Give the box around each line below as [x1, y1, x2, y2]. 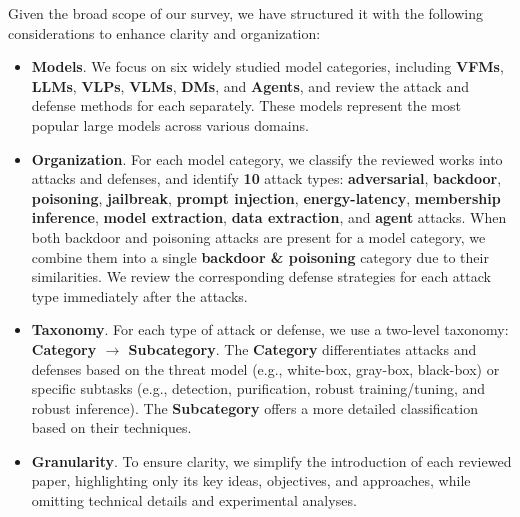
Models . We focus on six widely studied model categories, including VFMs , [31, 56, 504, 77]
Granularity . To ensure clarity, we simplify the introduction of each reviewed [31, 450, 512, 471]
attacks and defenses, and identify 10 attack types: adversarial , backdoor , [31, 168, 502, 189]
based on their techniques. [31, 417, 192, 438]
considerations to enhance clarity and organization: [8, 22, 321, 43]
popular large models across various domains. [31, 114, 309, 135]
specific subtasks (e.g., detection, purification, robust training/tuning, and [31, 378, 486, 399]
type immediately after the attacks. [31, 285, 248, 306]
